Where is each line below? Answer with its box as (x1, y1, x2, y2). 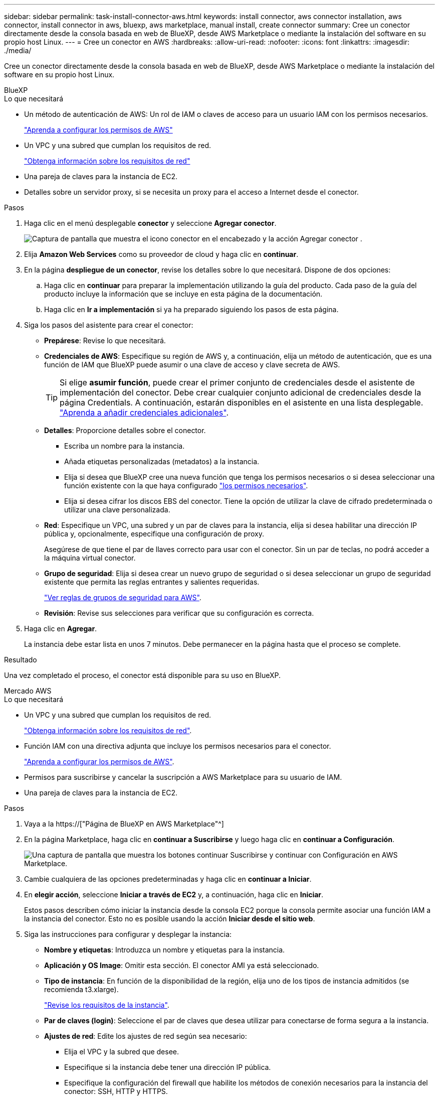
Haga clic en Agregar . (24, 624, 97, 633)
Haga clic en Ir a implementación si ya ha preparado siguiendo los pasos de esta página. (44, 305, 339, 314)
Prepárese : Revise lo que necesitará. (44, 336, 166, 345)
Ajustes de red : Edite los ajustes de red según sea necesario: (44, 1032, 247, 1040)
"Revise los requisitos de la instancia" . (44, 1001, 169, 1009)
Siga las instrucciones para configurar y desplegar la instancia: (24, 930, 232, 938)
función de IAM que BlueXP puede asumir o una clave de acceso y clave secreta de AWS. (44, 360, 340, 369)
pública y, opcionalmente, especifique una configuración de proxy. (44, 529, 264, 538)
